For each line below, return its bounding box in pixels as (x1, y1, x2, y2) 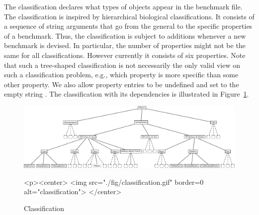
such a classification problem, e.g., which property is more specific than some (4, 69, 239, 80)
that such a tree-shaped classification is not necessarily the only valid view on (4, 59, 241, 70)
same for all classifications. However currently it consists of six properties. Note (4, 50, 246, 60)
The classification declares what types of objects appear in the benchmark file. (4, 1, 243, 11)
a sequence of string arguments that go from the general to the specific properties (4, 21, 253, 31)
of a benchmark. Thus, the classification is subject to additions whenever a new (4, 30, 246, 41)
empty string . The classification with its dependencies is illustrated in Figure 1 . (4, 89, 249, 99)
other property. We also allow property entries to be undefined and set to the (4, 79, 239, 89)
